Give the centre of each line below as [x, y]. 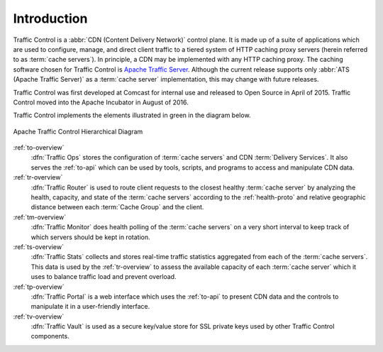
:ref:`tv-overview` [39, 317]
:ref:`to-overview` [39, 148]
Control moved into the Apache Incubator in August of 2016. [101, 102]
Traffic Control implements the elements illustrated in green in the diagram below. [132, 115]
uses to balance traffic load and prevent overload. [104, 277]
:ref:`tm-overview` [40, 217]
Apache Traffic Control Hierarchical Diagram [78, 131]
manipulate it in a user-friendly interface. [90, 307]
